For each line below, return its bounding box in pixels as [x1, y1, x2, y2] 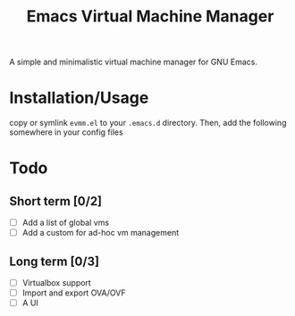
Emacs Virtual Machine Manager [26, 6, 274, 27]
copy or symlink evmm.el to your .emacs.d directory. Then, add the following [9, 118, 287, 129]
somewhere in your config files [9, 127, 123, 137]
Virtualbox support [21, 278, 91, 288]
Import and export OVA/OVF [21, 287, 126, 298]
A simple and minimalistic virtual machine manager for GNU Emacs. [9, 56, 257, 68]
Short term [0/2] [9, 194, 103, 209]
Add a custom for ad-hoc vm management [21, 228, 180, 238]
